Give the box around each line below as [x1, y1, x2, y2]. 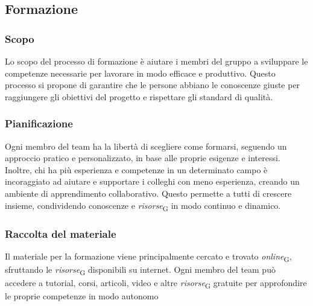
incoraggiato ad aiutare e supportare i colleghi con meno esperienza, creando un [5, 175, 300, 188]
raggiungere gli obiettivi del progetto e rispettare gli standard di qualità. [5, 90, 273, 103]
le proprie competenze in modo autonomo [5, 290, 159, 302]
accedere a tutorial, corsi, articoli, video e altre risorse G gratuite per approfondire [5, 276, 307, 290]
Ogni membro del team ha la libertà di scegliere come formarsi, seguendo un [5, 139, 287, 152]
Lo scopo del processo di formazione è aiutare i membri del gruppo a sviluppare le [5, 55, 308, 67]
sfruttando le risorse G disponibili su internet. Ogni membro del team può [5, 263, 276, 277]
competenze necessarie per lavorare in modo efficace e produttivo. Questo [5, 66, 276, 79]
